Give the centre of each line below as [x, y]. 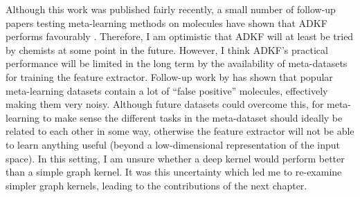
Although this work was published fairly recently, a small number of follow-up [171, 9]
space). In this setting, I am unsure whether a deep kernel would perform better [175, 158]
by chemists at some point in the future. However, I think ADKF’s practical [167, 49]
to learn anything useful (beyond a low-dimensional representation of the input [173, 144]
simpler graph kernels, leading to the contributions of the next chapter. [156, 185]
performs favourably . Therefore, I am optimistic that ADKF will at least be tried [180, 36]
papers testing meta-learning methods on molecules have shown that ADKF [166, 22]
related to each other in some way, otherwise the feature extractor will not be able [180, 131]
